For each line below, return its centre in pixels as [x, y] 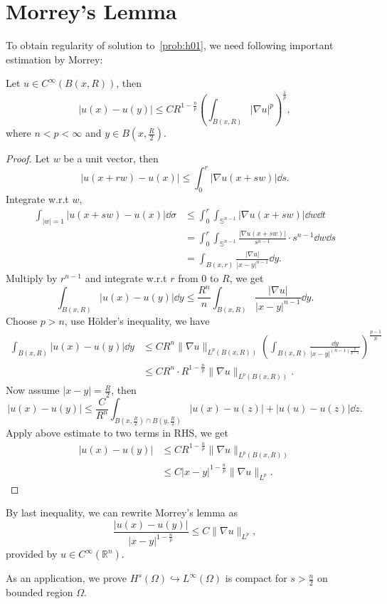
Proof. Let [28, 158]
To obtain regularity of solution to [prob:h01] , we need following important [170, 45]
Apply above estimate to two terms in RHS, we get [117, 433]
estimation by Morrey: [54, 59]
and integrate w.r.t [126, 278]
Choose [22, 320]
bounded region [39, 592]
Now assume [33, 390]
